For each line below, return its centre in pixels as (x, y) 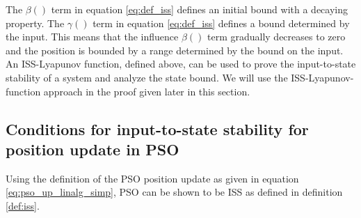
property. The (35, 23)
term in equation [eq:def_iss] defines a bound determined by (221, 23)
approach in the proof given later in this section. (147, 91)
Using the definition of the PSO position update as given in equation (152, 178)
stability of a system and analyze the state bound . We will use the (147, 77)
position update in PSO (93, 149)
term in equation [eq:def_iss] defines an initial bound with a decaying (200, 9)
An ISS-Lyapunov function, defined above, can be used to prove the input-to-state (181, 64)
